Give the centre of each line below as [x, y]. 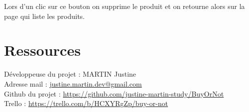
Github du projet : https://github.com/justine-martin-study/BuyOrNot [114, 93]
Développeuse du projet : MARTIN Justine [70, 74]
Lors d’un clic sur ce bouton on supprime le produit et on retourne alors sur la [124, 6]
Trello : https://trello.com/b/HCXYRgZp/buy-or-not [86, 103]
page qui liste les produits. [44, 16]
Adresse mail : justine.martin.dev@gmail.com [73, 83]
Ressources [42, 50]
